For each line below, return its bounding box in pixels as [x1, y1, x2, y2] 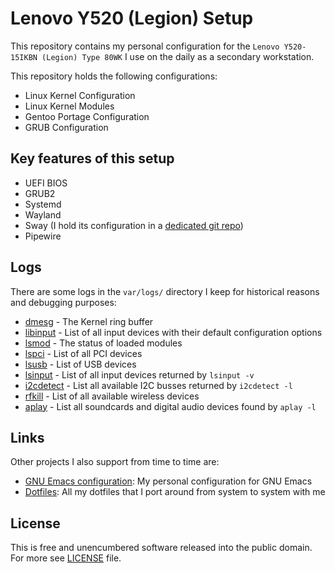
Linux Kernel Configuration [24, 89, 136, 101]
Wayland [24, 208, 62, 221]
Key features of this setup [10, 150, 175, 167]
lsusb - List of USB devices [24, 358, 137, 370]
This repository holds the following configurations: [10, 70, 218, 82]
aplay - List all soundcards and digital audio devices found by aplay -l [24, 400, 317, 412]
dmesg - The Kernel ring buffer [24, 315, 154, 327]
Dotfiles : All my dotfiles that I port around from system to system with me [24, 486, 326, 498]
